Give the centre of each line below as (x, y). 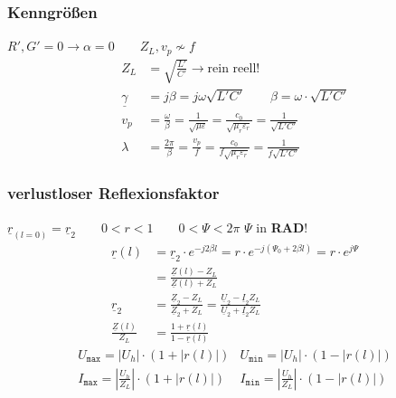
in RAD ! (282, 227)
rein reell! (234, 68)
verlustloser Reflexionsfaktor (113, 193)
